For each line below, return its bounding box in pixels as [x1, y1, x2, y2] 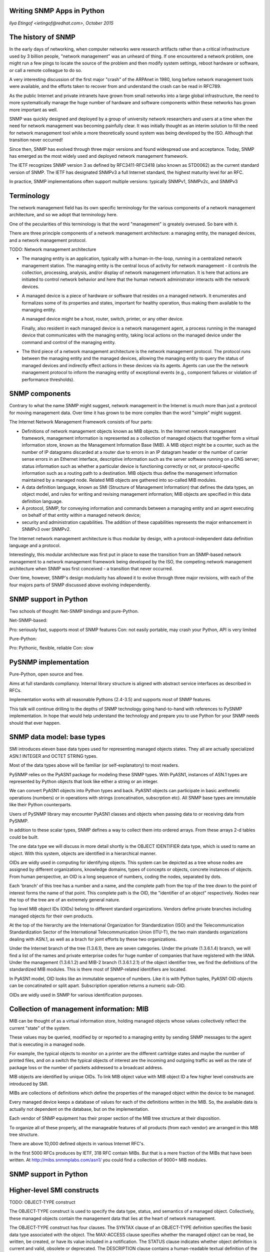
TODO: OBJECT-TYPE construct [9, 1199, 75, 1205]
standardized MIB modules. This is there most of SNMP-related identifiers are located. [9, 967, 187, 973]
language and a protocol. [9, 542, 61, 548]
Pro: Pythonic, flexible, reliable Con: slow [9, 645, 93, 651]
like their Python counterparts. [9, 802, 72, 808]
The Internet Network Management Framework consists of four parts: [9, 419, 152, 425]
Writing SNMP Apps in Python [9, 7, 105, 15]
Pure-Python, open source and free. [9, 671, 84, 677]
